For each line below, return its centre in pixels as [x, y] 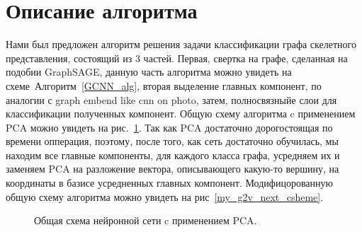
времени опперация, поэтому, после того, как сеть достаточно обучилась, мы [172, 141]
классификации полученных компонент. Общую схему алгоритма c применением [181, 114]
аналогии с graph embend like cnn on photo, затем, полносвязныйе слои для [171, 99]
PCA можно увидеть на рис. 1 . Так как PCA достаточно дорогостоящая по [169, 127]
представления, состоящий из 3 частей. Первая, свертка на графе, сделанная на [177, 58]
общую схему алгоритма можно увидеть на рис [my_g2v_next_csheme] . [165, 196]
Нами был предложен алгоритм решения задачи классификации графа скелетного [181, 44]
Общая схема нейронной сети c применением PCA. [146, 220]
